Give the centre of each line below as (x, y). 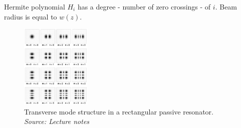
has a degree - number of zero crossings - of (144, 6)
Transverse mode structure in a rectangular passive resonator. (119, 111)
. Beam (226, 6)
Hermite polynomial (35, 6)
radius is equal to (31, 16)
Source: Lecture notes (57, 121)
